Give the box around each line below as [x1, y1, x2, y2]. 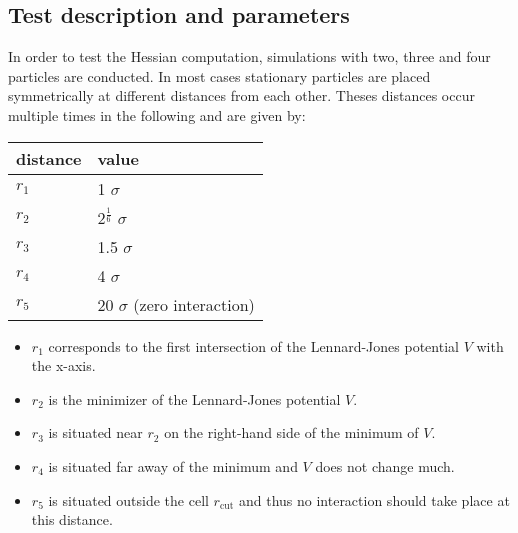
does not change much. [315, 455, 455, 476]
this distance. [31, 509, 113, 530]
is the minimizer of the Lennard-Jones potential [48, 388, 341, 409]
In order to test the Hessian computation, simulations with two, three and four [8, 46, 491, 67]
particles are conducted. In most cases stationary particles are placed [8, 65, 431, 86]
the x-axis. [31, 355, 96, 376]
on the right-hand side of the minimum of [164, 422, 419, 443]
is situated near [48, 422, 143, 443]
